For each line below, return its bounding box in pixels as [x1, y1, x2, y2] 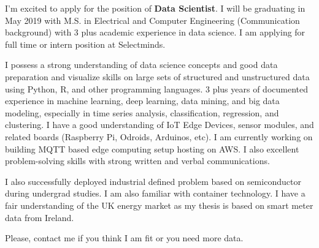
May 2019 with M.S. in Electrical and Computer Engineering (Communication [5, 13, 300, 26]
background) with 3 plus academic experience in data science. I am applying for [5, 26, 306, 39]
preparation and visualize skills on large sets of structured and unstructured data [5, 70, 310, 83]
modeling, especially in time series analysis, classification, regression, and [5, 106, 279, 119]
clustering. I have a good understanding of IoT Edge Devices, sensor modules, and [5, 118, 314, 131]
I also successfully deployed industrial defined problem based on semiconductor [5, 175, 301, 187]
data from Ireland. [5, 211, 74, 224]
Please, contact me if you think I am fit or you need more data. [5, 231, 244, 244]
